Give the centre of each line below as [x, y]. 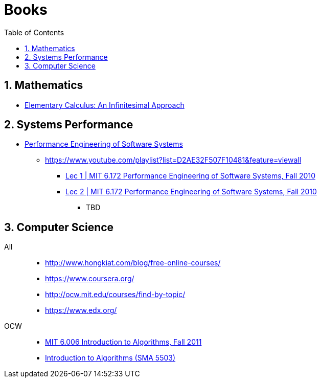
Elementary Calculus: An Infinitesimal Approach [105, 105]
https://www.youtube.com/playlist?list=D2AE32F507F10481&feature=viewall [173, 160]
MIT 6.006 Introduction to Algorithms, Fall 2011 [123, 342]
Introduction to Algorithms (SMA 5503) [110, 358]
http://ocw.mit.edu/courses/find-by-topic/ [115, 295]
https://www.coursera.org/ [90, 279]
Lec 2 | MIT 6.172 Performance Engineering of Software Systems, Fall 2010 [191, 192]
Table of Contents [34, 32]
